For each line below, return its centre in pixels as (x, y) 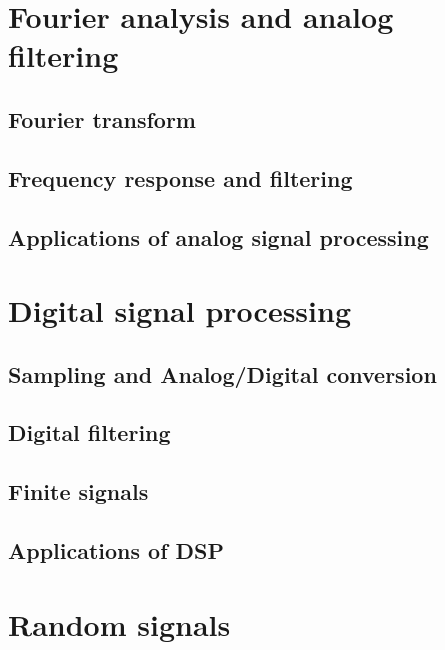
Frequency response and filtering (180, 177)
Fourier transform (102, 118)
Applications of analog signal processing (218, 236)
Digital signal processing (180, 310)
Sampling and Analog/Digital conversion (222, 373)
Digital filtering (89, 432)
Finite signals (78, 491)
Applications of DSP (116, 550)
